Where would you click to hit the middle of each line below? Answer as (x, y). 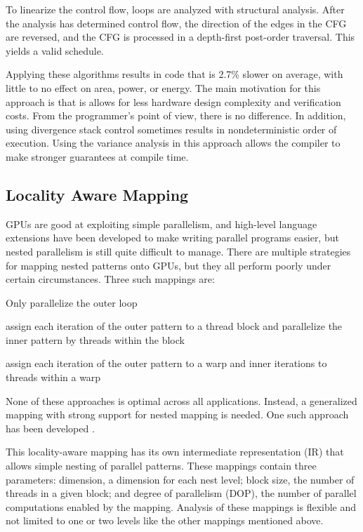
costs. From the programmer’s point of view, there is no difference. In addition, (176, 115)
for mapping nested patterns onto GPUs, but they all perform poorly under (169, 265)
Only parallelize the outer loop (72, 302)
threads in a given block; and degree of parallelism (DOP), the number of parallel (181, 493)
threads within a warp (53, 377)
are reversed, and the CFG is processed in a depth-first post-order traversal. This (180, 37)
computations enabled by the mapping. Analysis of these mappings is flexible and (181, 506)
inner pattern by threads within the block (95, 339)
